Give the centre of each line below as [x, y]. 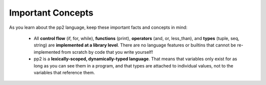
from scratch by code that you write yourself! [107, 52]
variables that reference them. [65, 72]
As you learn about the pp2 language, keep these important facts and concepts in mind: [98, 27]
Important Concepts [51, 13]
